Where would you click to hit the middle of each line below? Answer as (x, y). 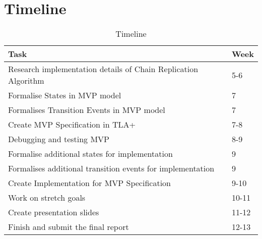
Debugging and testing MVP (59, 139)
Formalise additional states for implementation (90, 154)
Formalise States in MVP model (65, 95)
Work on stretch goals (47, 198)
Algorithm (26, 81)
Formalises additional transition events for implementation (111, 168)
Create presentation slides (54, 212)
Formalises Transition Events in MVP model (87, 110)
